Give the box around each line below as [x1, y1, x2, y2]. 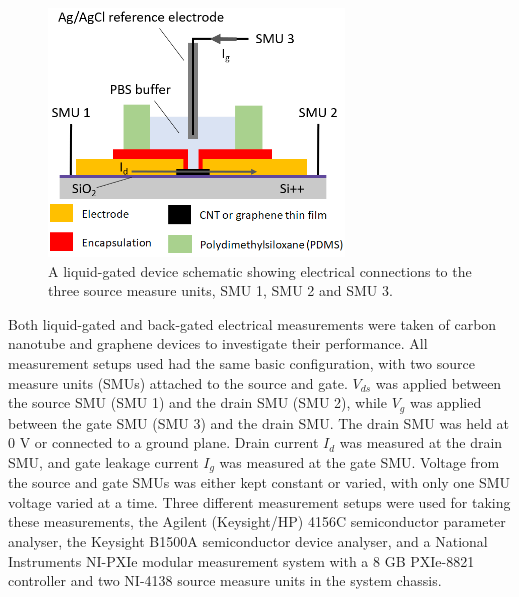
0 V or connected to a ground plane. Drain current [8, 432, 319, 453]
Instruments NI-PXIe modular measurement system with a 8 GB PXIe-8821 [8, 550, 475, 571]
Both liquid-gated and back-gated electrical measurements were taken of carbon [8, 313, 497, 334]
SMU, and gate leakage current [8, 451, 199, 472]
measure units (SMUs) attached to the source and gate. [8, 372, 348, 393]
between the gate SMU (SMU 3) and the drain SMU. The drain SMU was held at [8, 412, 510, 433]
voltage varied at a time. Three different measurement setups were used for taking [8, 491, 511, 512]
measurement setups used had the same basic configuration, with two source [8, 352, 475, 373]
